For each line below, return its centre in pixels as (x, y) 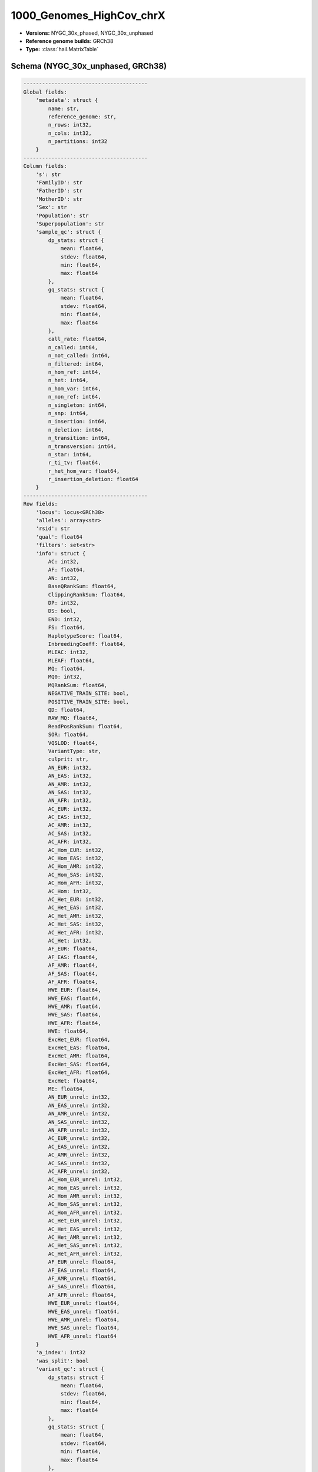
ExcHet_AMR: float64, (79, 1056)
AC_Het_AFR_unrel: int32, (85, 1254)
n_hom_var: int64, (74, 388)
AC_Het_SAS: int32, (76, 924)
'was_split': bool (62, 1361)
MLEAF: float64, (72, 660)
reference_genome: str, (82, 117)
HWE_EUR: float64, (74, 990)
